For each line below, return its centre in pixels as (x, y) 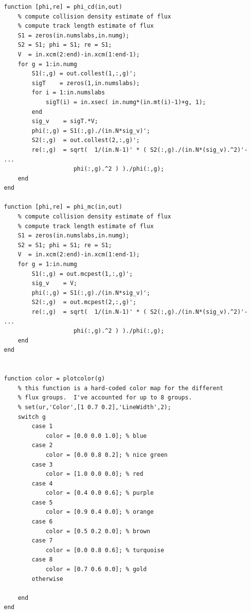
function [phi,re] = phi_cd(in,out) (63, 7)
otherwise (47, 579)
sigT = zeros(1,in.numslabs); (86, 83)
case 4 (42, 483)
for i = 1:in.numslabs (68, 93)
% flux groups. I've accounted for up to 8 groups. (105, 398)
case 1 (42, 426)
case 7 (42, 541)
